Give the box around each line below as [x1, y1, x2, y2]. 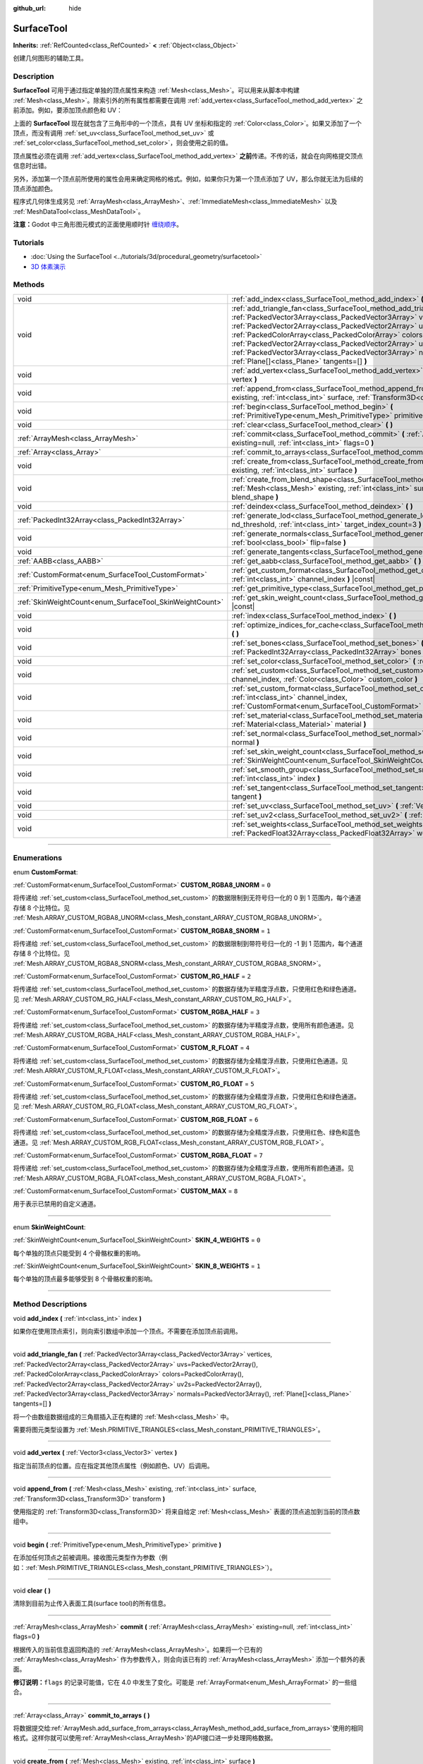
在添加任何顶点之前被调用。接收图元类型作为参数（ [13, 1553, 161, 1562]
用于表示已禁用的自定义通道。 [13, 1200, 100, 1208]
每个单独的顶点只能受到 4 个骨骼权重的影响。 [13, 1249, 145, 1257]
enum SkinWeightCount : [13, 1223, 86, 1231]
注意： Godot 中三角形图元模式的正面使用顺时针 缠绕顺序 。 [13, 220, 183, 229]
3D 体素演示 [30, 262, 66, 271]
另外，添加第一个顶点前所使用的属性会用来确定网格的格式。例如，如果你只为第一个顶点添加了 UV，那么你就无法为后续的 [13, 174, 364, 183]
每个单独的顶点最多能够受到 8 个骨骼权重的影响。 [13, 1274, 157, 1283]
